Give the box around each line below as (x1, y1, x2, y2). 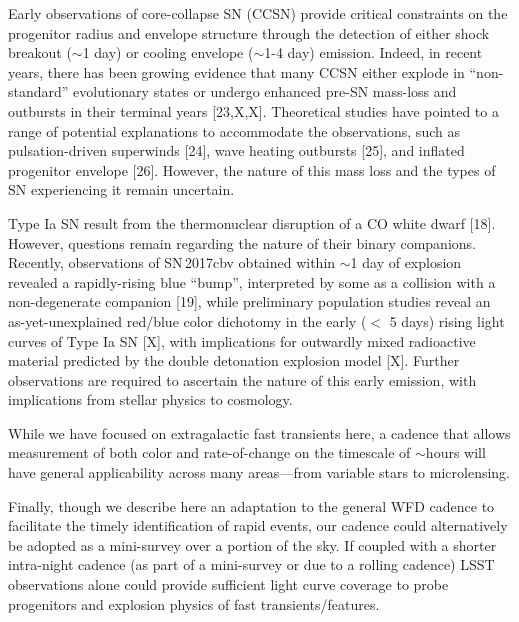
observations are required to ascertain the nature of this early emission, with (8, 369, 477, 390)
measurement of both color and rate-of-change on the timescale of (8, 442, 411, 463)
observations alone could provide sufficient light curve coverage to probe (8, 574, 449, 595)
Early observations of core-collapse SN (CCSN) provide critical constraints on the (8, 3, 508, 23)
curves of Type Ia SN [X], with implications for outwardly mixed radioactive (8, 330, 476, 351)
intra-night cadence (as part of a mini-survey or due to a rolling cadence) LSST (8, 554, 495, 575)
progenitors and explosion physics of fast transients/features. (8, 593, 380, 614)
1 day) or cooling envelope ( (82, 42, 254, 63)
